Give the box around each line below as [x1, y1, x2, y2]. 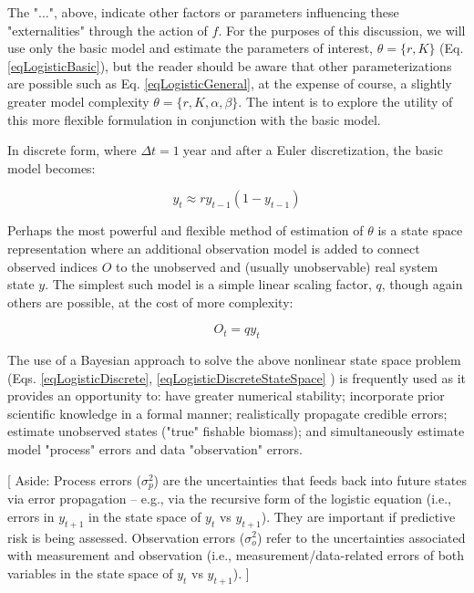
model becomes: [7, 158, 96, 177]
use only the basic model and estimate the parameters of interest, [7, 38, 374, 57]
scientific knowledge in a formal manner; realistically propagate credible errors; [7, 403, 448, 422]
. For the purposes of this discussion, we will [218, 20, 466, 39]
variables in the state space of [7, 563, 173, 582]
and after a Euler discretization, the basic [211, 140, 443, 160]
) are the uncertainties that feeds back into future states [153, 470, 467, 489]
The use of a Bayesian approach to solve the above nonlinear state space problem [7, 350, 461, 369]
